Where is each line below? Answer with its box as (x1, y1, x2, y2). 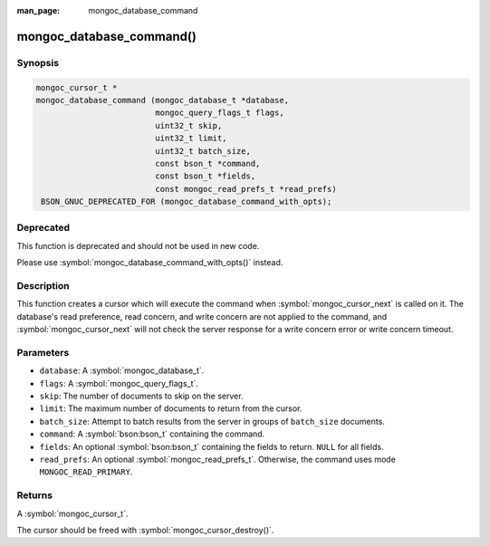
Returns (16, 489, 53, 502)
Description (16, 279, 70, 292)
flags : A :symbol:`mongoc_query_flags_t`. (39, 378, 199, 388)
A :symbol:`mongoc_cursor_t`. (16, 508, 129, 519)
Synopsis (16, 56, 59, 69)
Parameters (16, 346, 70, 359)
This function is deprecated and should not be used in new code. (16, 240, 260, 251)
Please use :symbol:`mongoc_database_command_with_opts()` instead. (16, 257, 283, 268)
